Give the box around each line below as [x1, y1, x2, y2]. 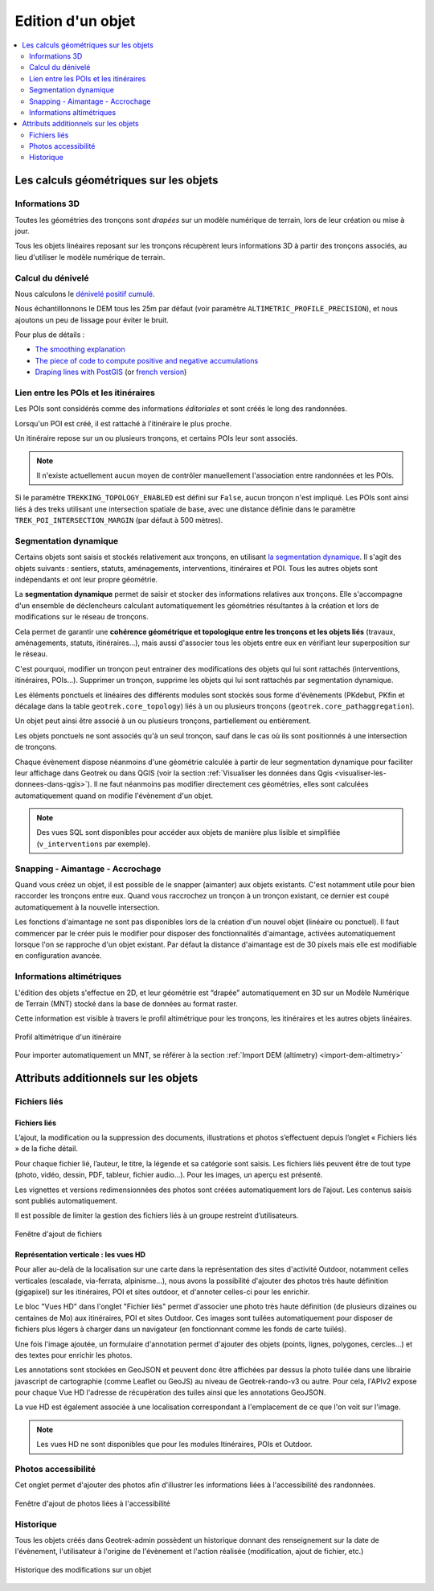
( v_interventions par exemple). [36, 839, 150, 849]
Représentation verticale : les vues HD [14, 1249, 146, 1259]
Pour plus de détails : [14, 330, 85, 339]
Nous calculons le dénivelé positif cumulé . [14, 289, 155, 298]
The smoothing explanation [35, 344, 125, 354]
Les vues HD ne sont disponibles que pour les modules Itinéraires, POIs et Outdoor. [36, 1440, 313, 1449]
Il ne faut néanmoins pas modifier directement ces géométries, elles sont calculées [93, 779, 369, 789]
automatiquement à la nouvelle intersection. [14, 902, 160, 912]
